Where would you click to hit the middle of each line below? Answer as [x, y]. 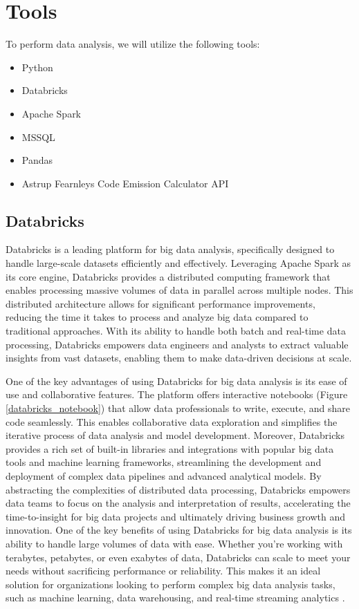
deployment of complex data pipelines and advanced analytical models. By [164, 475]
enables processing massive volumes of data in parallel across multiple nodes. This [179, 290]
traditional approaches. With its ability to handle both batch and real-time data [176, 331]
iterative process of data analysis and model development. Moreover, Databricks [175, 435]
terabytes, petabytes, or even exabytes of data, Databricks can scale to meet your [178, 557]
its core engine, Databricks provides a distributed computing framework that [168, 276]
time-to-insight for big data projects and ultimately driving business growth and [175, 516]
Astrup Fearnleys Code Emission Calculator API [125, 183]
